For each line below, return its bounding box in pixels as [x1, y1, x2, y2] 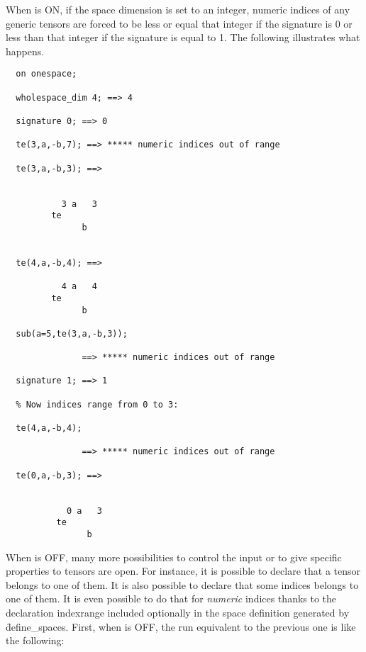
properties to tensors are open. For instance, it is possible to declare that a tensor [6, 563, 361, 578]
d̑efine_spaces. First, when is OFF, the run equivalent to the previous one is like [6, 619, 356, 634]
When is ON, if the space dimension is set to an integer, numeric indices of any [6, 2, 350, 16]
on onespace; [16, 69, 77, 79]
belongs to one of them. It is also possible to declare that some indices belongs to [6, 577, 359, 592]
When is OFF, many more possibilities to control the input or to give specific [6, 549, 342, 564]
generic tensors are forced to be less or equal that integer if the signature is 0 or [6, 16, 353, 30]
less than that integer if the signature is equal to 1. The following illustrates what [6, 30, 360, 45]
